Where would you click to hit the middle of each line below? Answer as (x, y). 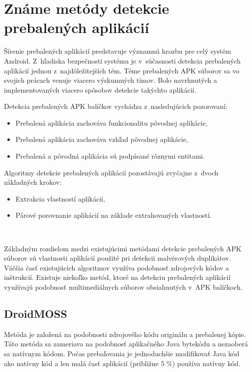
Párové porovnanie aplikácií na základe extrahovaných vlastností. (113, 215)
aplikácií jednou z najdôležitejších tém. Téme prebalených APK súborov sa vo (122, 70)
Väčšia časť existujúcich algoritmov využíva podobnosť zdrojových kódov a (117, 267)
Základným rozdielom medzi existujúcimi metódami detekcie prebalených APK (123, 248)
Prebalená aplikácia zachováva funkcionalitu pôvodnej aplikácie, (112, 122)
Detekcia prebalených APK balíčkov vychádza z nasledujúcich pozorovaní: (116, 106)
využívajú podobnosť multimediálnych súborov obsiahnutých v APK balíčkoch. (123, 287)
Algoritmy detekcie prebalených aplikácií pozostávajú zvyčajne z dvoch (111, 172)
